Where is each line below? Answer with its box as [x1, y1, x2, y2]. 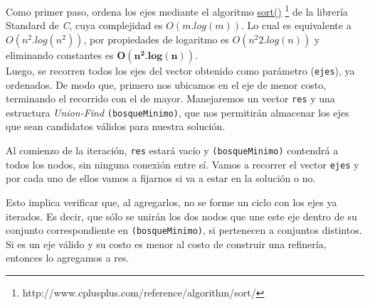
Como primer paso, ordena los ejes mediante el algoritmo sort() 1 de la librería [6, 2, 348, 18]
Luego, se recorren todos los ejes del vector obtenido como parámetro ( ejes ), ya [6, 63, 355, 77]
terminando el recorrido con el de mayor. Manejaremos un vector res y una [6, 91, 335, 106]
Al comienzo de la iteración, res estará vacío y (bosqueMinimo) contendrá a [6, 143, 339, 157]
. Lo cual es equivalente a [241, 18, 351, 33]
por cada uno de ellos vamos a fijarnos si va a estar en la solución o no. [6, 171, 316, 186]
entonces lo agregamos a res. [6, 250, 129, 265]
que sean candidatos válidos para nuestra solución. [6, 119, 226, 134]
